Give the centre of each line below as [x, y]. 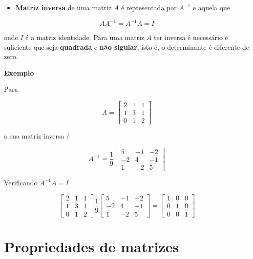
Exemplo [19, 72]
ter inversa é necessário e [191, 37]
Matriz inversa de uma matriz [63, 7]
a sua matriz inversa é [37, 136]
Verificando [21, 182]
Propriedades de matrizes [92, 246]
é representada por [149, 7]
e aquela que [211, 7]
